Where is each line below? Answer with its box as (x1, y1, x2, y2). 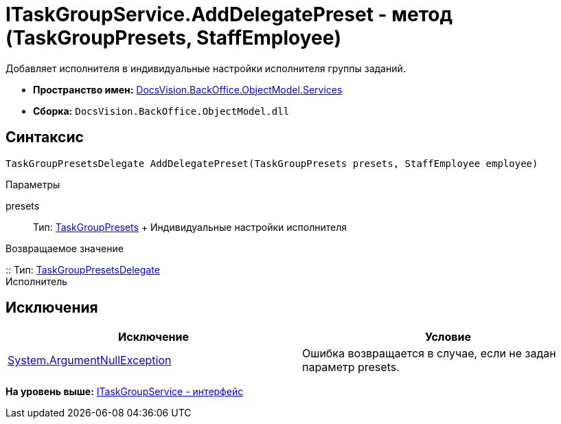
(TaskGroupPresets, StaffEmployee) (5, 26, 341, 49)
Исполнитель (5, 275, 68, 287)
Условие (425, 330, 471, 344)
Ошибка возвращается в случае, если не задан (302, 346, 556, 361)
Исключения (5, 299, 98, 317)
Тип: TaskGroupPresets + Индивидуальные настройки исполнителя (33, 221, 347, 233)
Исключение (118, 330, 189, 344)
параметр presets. (302, 360, 400, 375)
